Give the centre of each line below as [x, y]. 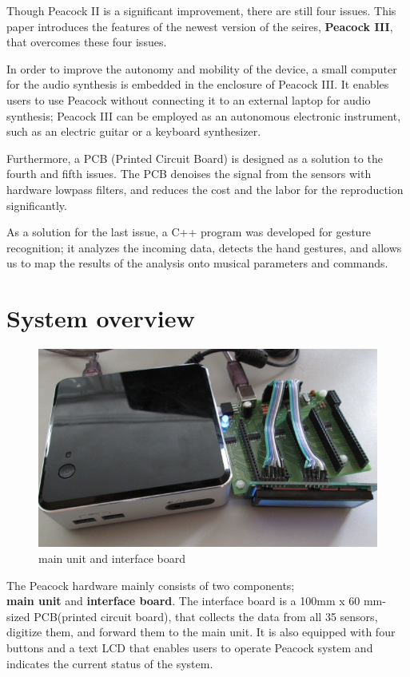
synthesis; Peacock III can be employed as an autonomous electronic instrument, [204, 115]
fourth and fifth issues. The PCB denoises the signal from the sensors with [189, 174]
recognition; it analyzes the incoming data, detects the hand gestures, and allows [204, 247]
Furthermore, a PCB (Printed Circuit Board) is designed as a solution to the [195, 158]
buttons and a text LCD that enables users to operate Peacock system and [190, 648]
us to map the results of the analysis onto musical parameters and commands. [197, 263]
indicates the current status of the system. [110, 663]
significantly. [37, 205]
